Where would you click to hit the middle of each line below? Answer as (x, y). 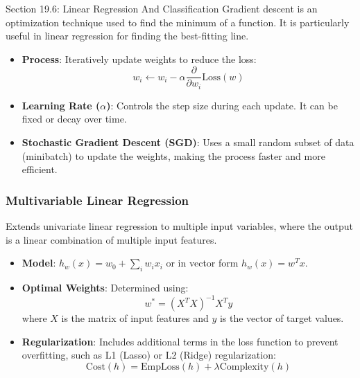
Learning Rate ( (61, 105)
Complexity (244, 367)
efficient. (40, 169)
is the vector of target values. (282, 318)
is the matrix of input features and (135, 318)
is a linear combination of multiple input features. (111, 239)
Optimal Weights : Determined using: (105, 288)
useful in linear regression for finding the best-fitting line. (127, 36)
